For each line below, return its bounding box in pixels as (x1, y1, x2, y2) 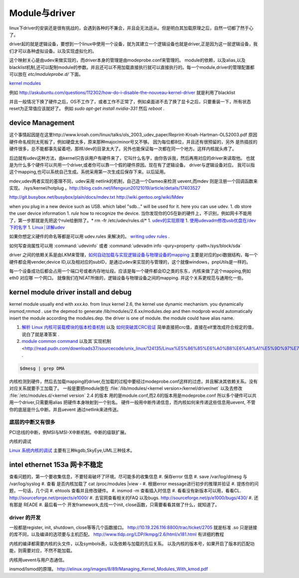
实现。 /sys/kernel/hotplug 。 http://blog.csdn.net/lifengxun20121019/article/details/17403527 (9, 185, 200, 191)
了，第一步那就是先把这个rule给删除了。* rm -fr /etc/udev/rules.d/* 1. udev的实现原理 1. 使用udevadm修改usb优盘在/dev (9, 217, 256, 223)
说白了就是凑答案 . (21, 331, 59, 337)
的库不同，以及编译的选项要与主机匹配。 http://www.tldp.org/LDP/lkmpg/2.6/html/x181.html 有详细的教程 (9, 532, 224, 538)
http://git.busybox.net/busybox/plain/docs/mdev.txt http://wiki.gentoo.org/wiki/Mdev (9, 194, 184, 200)
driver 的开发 (9, 514, 41, 521)
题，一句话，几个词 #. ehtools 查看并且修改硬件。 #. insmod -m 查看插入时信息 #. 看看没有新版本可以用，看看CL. (9, 488, 241, 494)
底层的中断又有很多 (9, 419, 56, 426)
